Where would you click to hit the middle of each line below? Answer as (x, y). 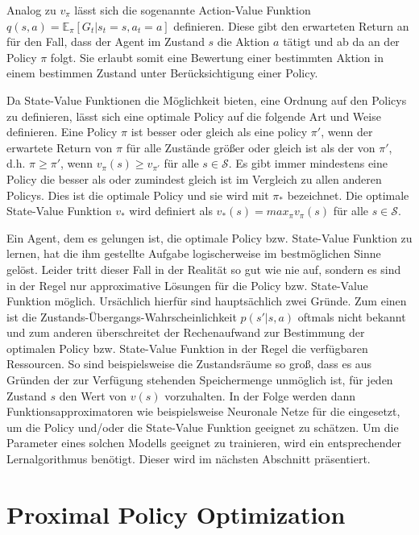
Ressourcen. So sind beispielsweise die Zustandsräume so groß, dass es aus (189, 364)
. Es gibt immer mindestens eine (308, 163)
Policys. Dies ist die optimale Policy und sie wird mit (138, 195)
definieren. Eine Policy (62, 132)
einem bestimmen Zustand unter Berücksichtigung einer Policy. (162, 73)
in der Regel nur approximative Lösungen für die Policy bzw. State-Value (187, 285)
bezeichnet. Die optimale (348, 195)
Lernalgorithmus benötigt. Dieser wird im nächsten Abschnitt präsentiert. (189, 459)
